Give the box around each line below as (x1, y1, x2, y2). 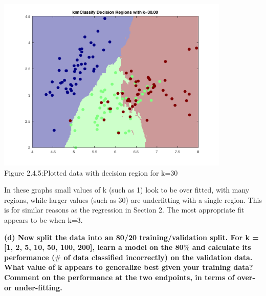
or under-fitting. (4, 282, 62, 292)
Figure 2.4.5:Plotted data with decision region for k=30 (4, 167, 178, 178)
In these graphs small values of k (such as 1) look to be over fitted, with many (4, 184, 250, 195)
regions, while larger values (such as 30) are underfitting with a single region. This (4, 194, 262, 205)
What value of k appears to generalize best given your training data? (4, 262, 253, 272)
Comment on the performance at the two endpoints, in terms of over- (4, 271, 255, 282)
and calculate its (192, 242, 251, 252)
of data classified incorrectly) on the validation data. (63, 251, 253, 262)
